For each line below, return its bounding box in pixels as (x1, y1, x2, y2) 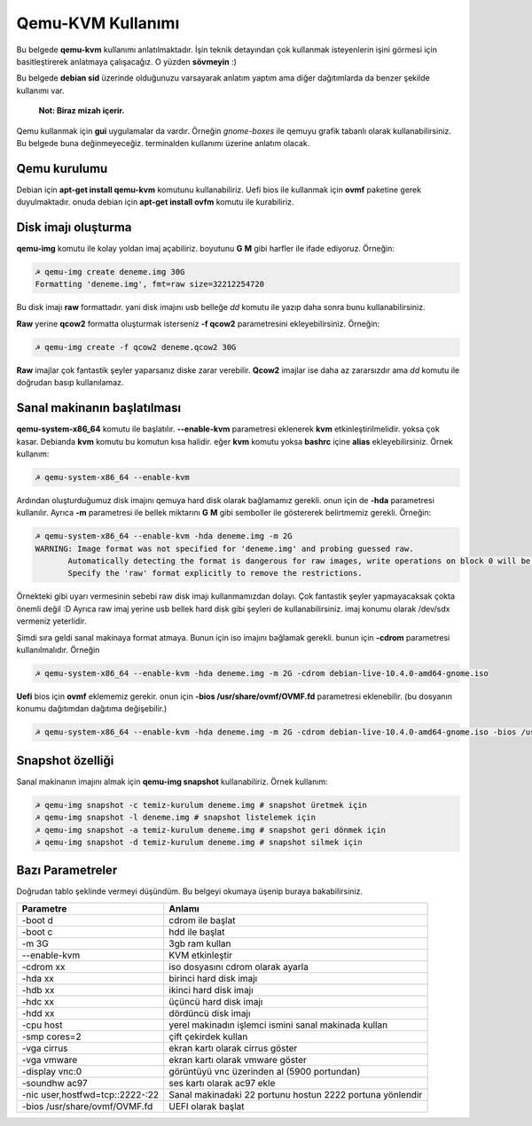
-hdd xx (21, 1006, 55, 1019)
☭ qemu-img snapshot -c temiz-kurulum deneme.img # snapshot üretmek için (35, 800, 368, 810)
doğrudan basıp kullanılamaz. (16, 377, 124, 388)
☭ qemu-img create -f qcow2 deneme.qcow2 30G (35, 342, 237, 352)
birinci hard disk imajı (168, 972, 258, 984)
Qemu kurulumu (16, 160, 108, 176)
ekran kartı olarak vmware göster (168, 1053, 308, 1066)
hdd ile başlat (168, 926, 225, 938)
